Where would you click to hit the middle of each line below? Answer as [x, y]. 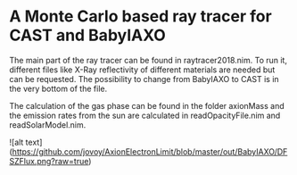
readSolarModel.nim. [48, 125]
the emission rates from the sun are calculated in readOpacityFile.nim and [145, 115]
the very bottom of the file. [58, 88]
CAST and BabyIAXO [88, 35]
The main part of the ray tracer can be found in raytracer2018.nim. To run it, [148, 60]
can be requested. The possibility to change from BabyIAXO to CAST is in [144, 79]
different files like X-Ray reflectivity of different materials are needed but [142, 70]
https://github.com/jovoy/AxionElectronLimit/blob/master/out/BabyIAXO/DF [150, 151]
